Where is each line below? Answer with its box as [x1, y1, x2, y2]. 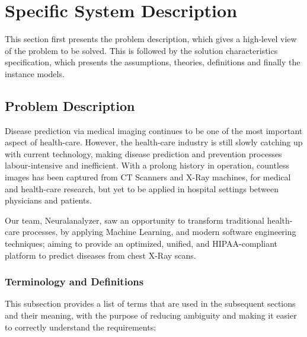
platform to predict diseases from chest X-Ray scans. [5, 249, 196, 261]
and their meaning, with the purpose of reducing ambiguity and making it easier [5, 309, 297, 322]
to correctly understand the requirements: [5, 320, 156, 333]
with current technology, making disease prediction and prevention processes [5, 147, 282, 160]
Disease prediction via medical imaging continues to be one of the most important [5, 124, 303, 136]
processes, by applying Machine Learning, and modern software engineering [22, 225, 296, 238]
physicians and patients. [5, 194, 92, 206]
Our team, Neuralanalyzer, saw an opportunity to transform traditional [5, 214, 264, 226]
